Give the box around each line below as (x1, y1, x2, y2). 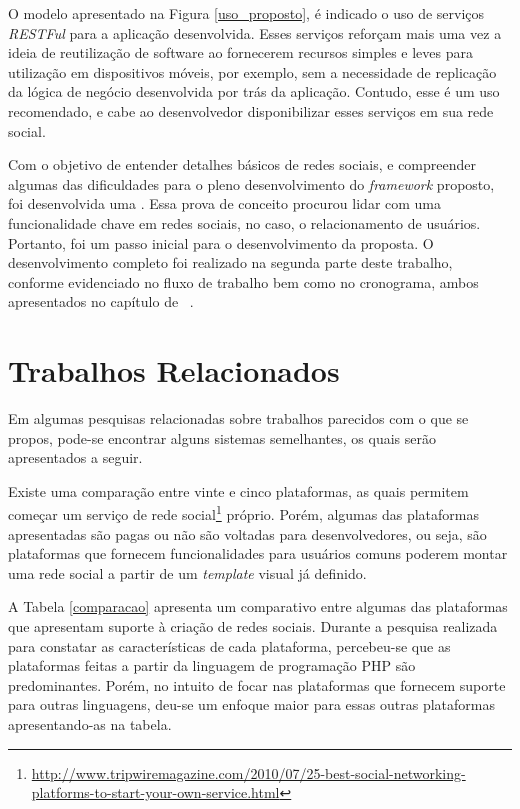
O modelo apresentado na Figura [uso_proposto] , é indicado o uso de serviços (8, 3, 485, 23)
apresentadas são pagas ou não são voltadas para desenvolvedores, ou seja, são (8, 523, 487, 544)
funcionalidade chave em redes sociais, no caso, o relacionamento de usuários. (8, 212, 481, 233)
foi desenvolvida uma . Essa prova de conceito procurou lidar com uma (8, 193, 442, 214)
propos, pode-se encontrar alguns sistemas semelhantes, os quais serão (8, 427, 436, 448)
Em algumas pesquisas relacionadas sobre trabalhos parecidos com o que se (8, 408, 469, 429)
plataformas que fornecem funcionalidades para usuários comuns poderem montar (8, 543, 508, 564)
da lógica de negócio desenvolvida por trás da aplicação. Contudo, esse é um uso (8, 81, 500, 102)
